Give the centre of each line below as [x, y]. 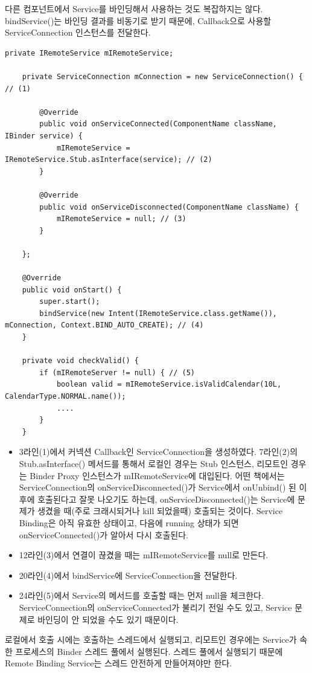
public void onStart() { [72, 290]
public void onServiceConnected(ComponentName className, [158, 124]
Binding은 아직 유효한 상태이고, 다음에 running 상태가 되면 [129, 522]
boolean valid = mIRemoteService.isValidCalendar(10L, [169, 385]
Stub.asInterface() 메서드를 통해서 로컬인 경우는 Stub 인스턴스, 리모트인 [154, 463]
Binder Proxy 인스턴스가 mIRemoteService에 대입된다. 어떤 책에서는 [157, 475]
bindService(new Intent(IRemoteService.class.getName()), [158, 313]
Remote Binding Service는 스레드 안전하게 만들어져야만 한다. [119, 663]
